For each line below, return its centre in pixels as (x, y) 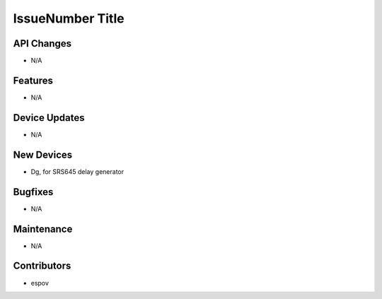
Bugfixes (33, 192)
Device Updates (49, 118)
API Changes (42, 43)
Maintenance (43, 229)
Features (33, 80)
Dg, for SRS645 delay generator (77, 171)
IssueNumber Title (69, 18)
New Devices (43, 154)
